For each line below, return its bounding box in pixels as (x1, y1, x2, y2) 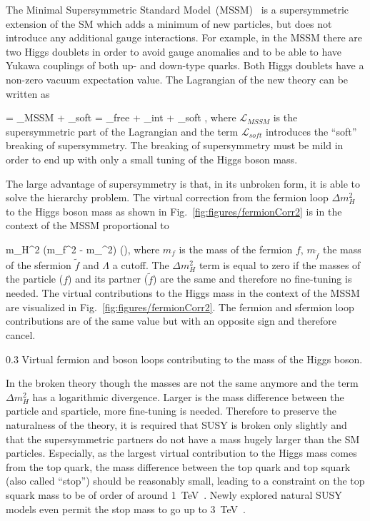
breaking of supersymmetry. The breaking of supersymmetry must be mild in (6, 138, 344, 153)
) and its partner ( (68, 271, 149, 286)
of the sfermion (6, 257, 71, 272)
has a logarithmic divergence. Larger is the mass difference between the (32, 389, 344, 404)
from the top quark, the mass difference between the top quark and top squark (6, 459, 351, 474)
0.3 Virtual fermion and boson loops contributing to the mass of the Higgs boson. (6, 351, 363, 366)
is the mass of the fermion (179, 241, 293, 256)
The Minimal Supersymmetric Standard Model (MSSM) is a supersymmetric (6, 2, 349, 16)
